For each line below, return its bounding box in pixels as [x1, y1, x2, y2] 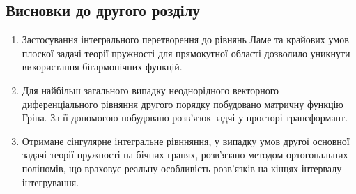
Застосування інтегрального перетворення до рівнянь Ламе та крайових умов [22, 32, 349, 47]
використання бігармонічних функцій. [22, 59, 183, 74]
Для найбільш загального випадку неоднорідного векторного [22, 82, 279, 97]
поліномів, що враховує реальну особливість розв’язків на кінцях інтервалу [22, 161, 342, 175]
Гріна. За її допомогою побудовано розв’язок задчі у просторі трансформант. [22, 110, 348, 125]
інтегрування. [22, 174, 79, 189]
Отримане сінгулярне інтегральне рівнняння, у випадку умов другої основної [22, 133, 350, 148]
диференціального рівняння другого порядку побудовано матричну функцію [22, 96, 343, 111]
